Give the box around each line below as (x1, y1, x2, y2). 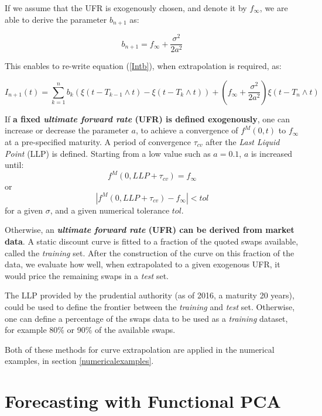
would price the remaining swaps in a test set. (5, 269, 169, 281)
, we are (259, 2, 288, 13)
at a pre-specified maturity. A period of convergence (5, 135, 191, 147)
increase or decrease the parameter (5, 124, 129, 136)
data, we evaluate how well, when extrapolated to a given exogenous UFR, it (5, 258, 280, 270)
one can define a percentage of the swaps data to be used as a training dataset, (5, 312, 288, 324)
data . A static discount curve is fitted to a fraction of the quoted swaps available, (5, 235, 299, 247)
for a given (5, 204, 43, 216)
